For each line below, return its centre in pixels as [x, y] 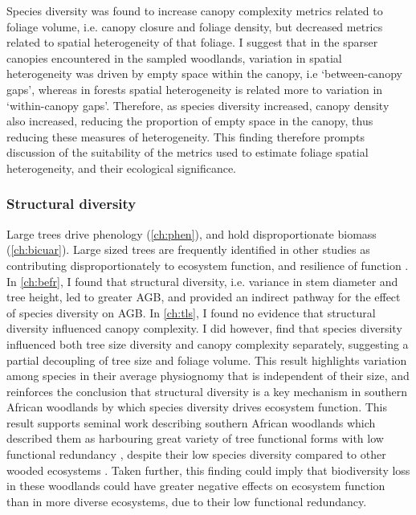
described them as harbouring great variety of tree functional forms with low [195, 438]
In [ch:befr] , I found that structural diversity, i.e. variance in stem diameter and [202, 281]
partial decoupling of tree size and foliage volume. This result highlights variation [207, 360]
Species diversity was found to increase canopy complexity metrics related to [195, 10]
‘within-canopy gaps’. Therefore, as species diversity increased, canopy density [198, 105]
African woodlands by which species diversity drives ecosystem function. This [197, 407]
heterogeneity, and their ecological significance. [121, 168]
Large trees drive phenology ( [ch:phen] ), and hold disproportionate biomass [192, 233]
